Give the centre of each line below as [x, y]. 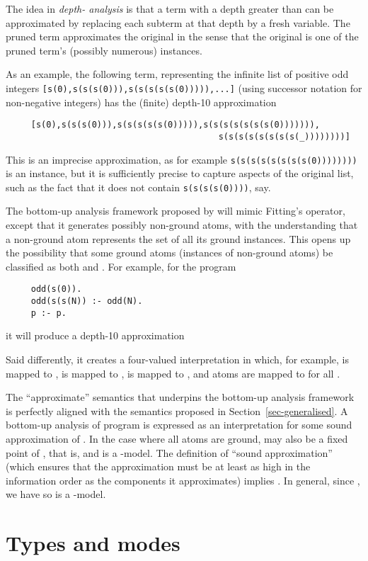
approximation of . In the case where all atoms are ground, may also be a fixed [177, 438]
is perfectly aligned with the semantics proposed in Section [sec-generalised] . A [177, 410]
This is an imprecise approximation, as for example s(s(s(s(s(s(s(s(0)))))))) [182, 159]
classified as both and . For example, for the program [121, 266]
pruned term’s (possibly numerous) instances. [104, 50]
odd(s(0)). [56, 289]
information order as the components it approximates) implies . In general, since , [183, 480]
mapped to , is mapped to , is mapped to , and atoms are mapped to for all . [173, 373]
